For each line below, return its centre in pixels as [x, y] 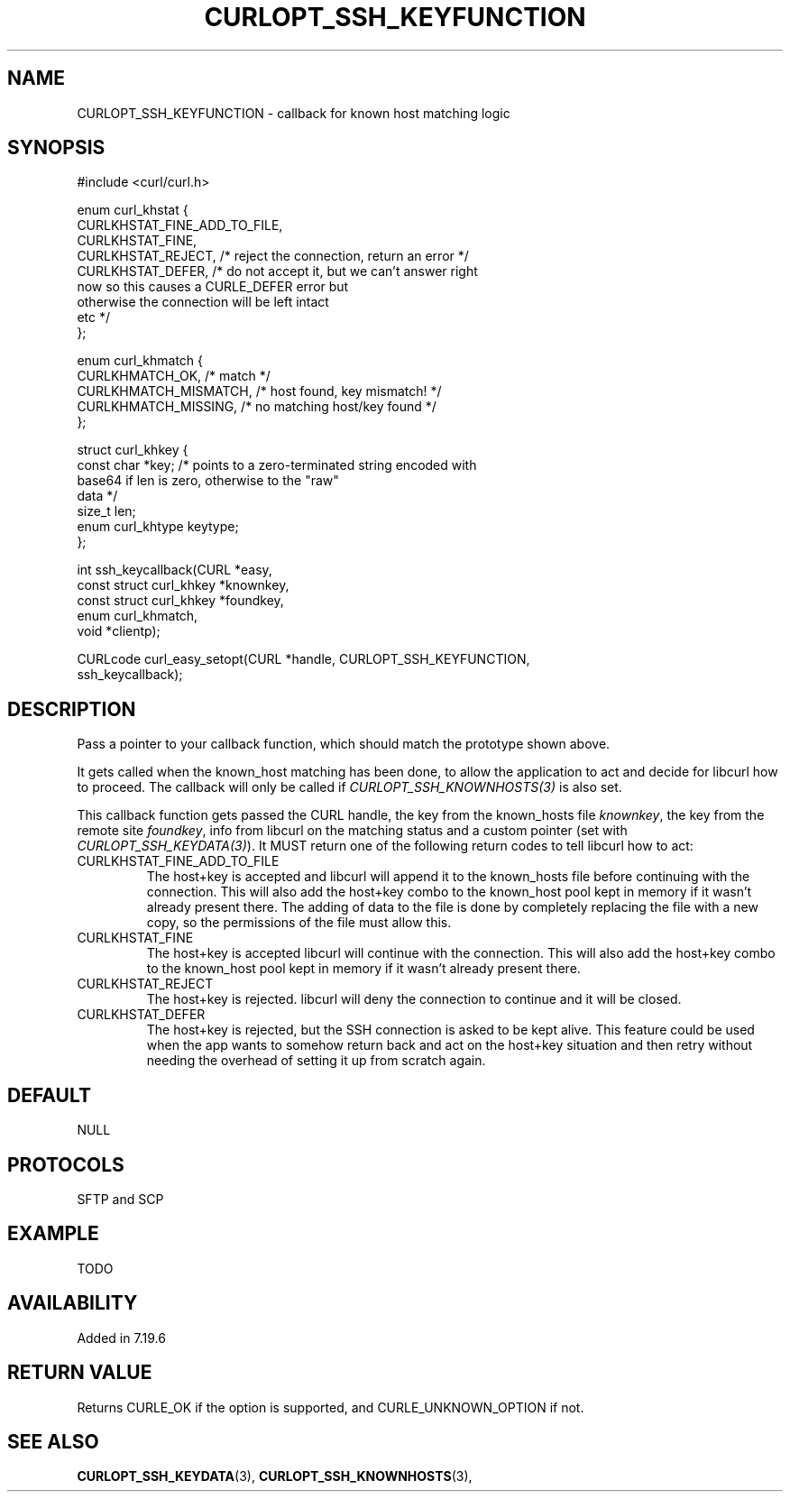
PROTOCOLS [66, 1164]
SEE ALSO [53, 1441]
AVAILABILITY [73, 1303]
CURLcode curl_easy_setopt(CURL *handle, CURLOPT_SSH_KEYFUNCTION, [303, 659]
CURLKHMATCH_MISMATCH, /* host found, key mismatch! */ [259, 391]
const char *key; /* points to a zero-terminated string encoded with [277, 465]
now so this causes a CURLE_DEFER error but [213, 287]
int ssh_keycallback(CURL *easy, [175, 570]
